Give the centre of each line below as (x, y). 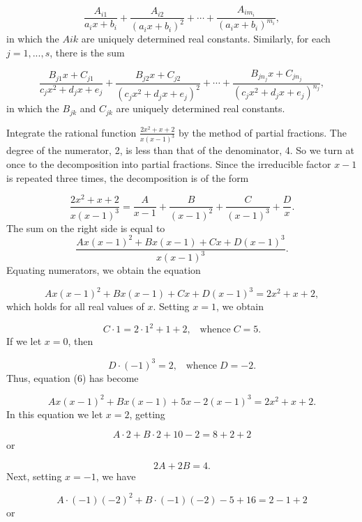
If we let (24, 341)
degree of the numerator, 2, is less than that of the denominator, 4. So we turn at (180, 150)
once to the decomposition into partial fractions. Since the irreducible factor (169, 164)
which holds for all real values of (75, 306)
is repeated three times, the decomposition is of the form (128, 177)
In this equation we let (55, 414)
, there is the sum (87, 53)
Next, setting (34, 476)
